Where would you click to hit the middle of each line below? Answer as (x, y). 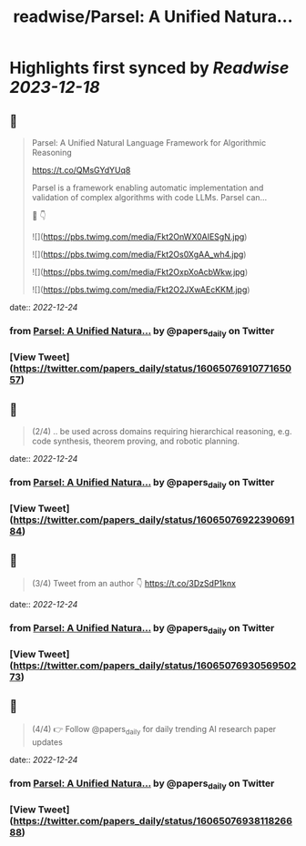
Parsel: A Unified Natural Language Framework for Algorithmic (149, 143)
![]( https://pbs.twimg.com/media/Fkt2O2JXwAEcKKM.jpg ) (141, 290)
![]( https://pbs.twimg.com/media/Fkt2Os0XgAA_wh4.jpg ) (139, 254)
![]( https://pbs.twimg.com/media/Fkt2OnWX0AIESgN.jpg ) (139, 237)
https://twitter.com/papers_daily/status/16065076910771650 (153, 369)
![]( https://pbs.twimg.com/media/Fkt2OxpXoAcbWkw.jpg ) (140, 272)
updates (47, 742)
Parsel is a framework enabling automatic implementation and (148, 188)
